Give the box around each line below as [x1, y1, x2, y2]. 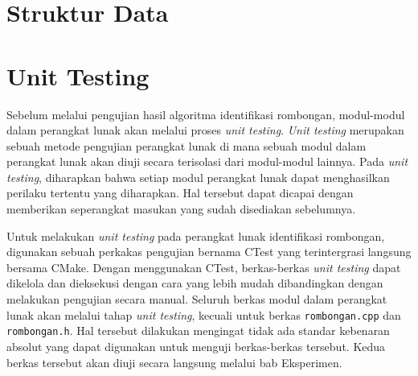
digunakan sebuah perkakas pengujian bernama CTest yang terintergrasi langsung [6, 243, 412, 260]
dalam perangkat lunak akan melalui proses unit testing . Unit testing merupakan [6, 122, 404, 138]
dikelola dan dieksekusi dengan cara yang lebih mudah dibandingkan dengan [6, 275, 383, 291]
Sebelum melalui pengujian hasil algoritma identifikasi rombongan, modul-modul [6, 105, 405, 122]
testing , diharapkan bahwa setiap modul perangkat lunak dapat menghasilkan [6, 168, 390, 185]
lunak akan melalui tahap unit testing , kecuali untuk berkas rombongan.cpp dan [6, 306, 401, 323]
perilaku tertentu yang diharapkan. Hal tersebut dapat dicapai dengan [6, 184, 354, 201]
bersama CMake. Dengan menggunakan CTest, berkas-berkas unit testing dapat [6, 258, 401, 275]
